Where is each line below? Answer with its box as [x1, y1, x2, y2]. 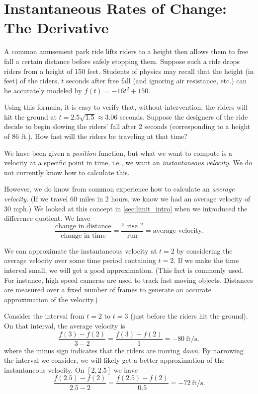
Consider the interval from [4, 311, 85, 321]
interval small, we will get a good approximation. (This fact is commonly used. [4, 265, 244, 275]
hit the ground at [4, 111, 57, 122]
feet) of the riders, [4, 75, 59, 86]
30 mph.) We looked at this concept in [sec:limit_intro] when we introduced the [4, 203, 248, 213]
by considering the [176, 245, 233, 256]
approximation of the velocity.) [4, 294, 98, 304]
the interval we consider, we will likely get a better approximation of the [4, 355, 225, 365]
